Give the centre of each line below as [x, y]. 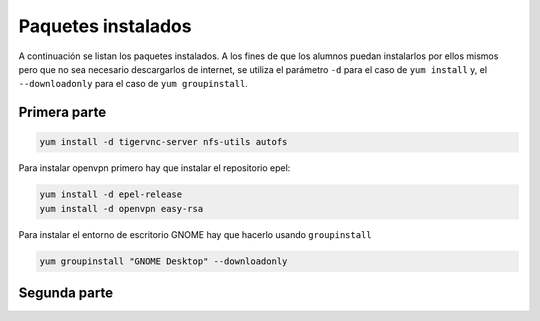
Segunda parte [66, 293]
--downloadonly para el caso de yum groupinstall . [133, 84]
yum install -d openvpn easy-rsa [121, 208]
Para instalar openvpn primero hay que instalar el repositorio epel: [154, 168]
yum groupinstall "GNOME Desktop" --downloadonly [163, 261]
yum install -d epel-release [111, 194]
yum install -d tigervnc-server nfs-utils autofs [163, 142]
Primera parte [62, 112]
